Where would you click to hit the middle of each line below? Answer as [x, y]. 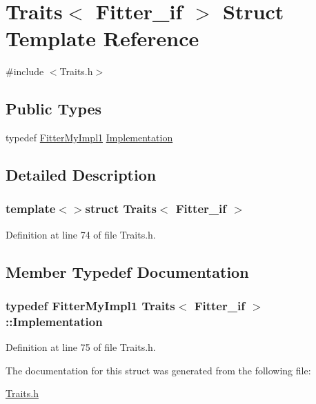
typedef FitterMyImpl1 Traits [90, 305]
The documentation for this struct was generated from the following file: [158, 370]
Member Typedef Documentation [127, 271]
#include [25, 71]
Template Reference [102, 38]
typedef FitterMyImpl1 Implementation [89, 138]
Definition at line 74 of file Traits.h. [81, 234]
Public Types [54, 109]
